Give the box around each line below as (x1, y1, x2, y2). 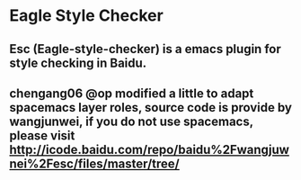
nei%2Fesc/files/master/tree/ (9, 156, 180, 171)
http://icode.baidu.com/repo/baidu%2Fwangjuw (9, 141, 290, 157)
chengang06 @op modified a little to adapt (9, 85, 254, 101)
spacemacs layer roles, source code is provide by (9, 100, 293, 115)
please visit (9, 128, 75, 143)
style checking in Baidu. (9, 55, 147, 70)
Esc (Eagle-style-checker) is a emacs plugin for (9, 41, 281, 57)
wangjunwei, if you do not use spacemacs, (9, 113, 253, 129)
